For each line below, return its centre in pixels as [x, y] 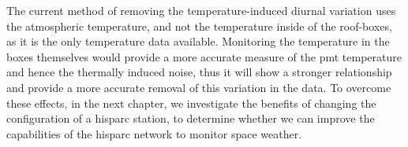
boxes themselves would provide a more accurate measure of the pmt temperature [204, 56]
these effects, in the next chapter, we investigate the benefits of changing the [191, 103]
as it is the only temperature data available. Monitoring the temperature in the [198, 41]
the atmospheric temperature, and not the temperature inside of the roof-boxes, [199, 26]
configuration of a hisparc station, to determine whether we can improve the [191, 118]
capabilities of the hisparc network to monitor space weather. [154, 133]
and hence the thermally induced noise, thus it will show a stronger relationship [199, 72]
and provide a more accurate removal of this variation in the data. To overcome [199, 87]
